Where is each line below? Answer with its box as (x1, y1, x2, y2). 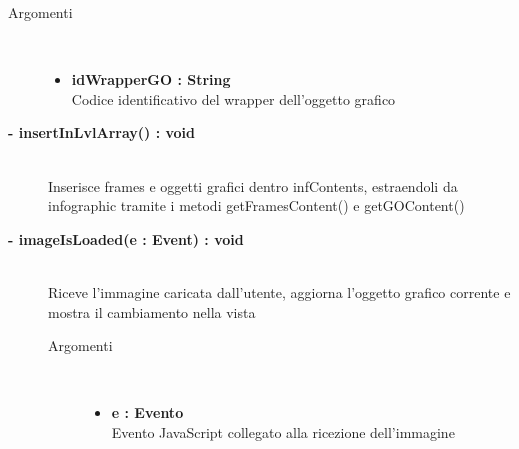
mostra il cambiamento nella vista (48, 301, 256, 322)
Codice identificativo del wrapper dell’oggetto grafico (71, 88, 396, 109)
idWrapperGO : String (71, 69, 231, 90)
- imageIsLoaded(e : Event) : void (8, 228, 244, 249)
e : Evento (111, 402, 184, 423)
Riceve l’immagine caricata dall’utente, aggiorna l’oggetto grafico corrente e (48, 281, 511, 302)
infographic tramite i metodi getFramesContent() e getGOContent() (48, 195, 465, 216)
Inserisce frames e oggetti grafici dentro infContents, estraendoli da (48, 175, 458, 196)
